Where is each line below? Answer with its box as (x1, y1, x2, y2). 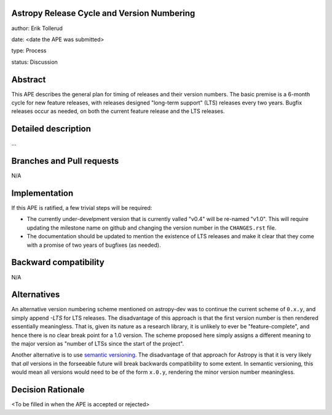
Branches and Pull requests (11, 156, 119, 166)
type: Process (11, 47, 47, 55)
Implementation (11, 188, 74, 198)
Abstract (11, 74, 46, 85)
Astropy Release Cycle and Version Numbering (11, 8, 196, 18)
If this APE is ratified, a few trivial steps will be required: (11, 204, 152, 212)
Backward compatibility (11, 257, 105, 268)
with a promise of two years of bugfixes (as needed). (26, 241, 161, 249)
